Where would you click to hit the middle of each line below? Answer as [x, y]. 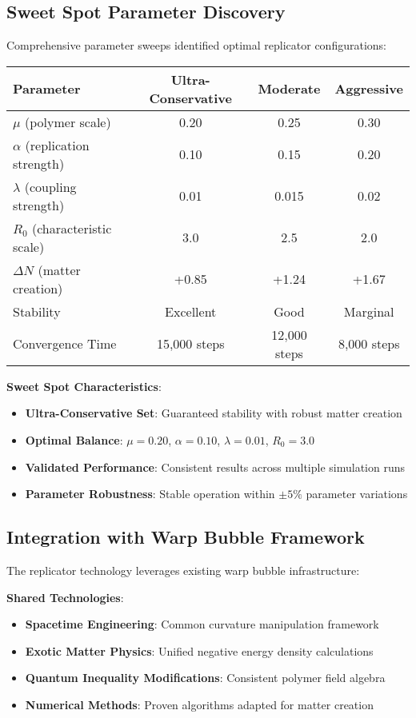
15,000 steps [190, 344]
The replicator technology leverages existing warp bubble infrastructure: [183, 570]
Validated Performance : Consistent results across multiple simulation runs [215, 467]
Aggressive [369, 89]
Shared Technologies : [65, 597]
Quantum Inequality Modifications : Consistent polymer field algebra [205, 678]
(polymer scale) [68, 122]
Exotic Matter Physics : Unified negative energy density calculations [199, 650]
